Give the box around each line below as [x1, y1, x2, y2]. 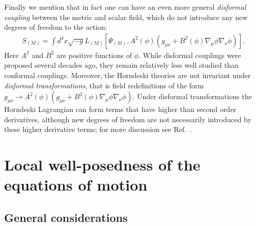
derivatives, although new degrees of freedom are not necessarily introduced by [4, 114, 251, 124]
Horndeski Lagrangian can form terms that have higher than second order [4, 104, 237, 115]
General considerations [4, 209, 128, 225]
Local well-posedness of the [4, 154, 201, 175]
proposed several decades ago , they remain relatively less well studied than [4, 60, 239, 70]
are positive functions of [56, 49, 132, 60]
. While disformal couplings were [139, 49, 241, 60]
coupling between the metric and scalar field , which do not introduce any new [4, 11, 248, 22]
